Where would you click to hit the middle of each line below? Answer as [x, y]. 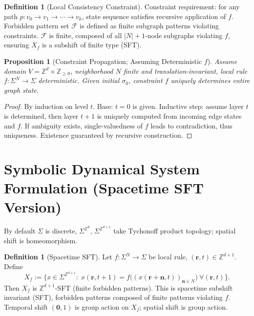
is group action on [102, 306]
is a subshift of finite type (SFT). [92, 45]
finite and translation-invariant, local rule [185, 71]
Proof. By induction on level [46, 106]
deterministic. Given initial [79, 80]
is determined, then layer [41, 116]
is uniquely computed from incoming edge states [169, 116]
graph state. [21, 90]
